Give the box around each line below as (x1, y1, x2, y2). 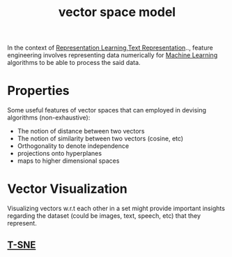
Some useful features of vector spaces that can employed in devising (7, 106, 207, 115)
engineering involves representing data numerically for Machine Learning (7, 51, 218, 59)
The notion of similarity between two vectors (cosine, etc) (17, 134, 183, 143)
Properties (7, 83, 70, 98)
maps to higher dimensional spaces (17, 156, 120, 165)
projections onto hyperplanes (17, 149, 102, 158)
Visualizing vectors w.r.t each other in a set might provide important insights (7, 204, 225, 213)
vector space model (58, 4, 176, 20)
